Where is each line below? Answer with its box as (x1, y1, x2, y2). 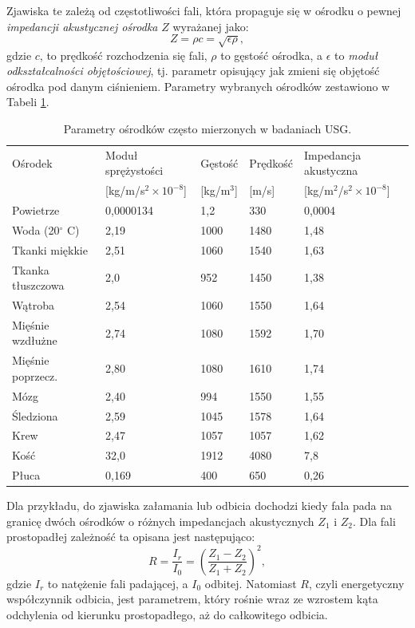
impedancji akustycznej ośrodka (6, 18, 158, 34)
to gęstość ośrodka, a (220, 46, 323, 63)
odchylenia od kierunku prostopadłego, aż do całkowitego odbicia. (6, 606, 328, 622)
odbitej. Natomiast (204, 575, 297, 591)
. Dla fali (353, 512, 396, 529)
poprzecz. (12, 367, 58, 384)
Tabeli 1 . (6, 93, 49, 110)
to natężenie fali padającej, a (47, 575, 188, 591)
